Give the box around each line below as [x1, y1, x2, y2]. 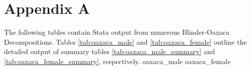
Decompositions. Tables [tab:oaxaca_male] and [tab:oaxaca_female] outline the [4, 36, 247, 47]
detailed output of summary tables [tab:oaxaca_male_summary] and [4, 46, 215, 57]
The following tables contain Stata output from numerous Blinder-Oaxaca [4, 27, 230, 37]
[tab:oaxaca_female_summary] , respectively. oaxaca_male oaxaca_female [4, 56, 231, 66]
